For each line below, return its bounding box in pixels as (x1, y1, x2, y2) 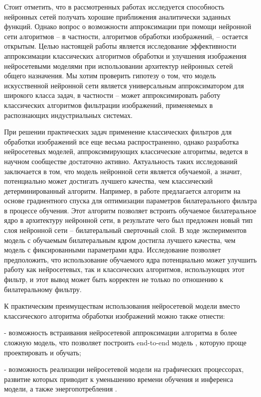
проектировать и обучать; (4, 347, 81, 357)
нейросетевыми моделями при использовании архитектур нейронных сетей (4, 60, 233, 71)
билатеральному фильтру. (4, 284, 82, 294)
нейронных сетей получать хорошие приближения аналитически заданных (4, 11, 231, 22)
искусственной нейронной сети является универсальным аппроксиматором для (4, 80, 244, 90)
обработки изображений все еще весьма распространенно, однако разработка (4, 136, 239, 147)
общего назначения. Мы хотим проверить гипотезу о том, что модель (4, 70, 216, 81)
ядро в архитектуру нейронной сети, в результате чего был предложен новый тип (4, 215, 253, 225)
